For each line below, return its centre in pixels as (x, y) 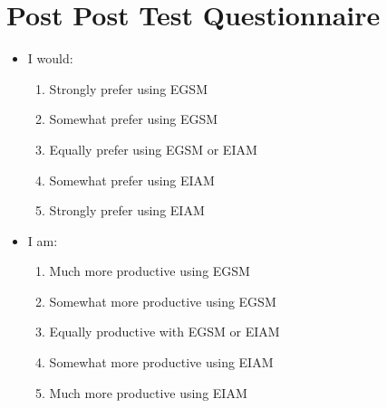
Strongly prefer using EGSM (128, 88)
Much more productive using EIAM (148, 392)
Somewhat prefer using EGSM (134, 119)
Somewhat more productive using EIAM (161, 362)
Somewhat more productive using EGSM (163, 301)
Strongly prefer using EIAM (127, 210)
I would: (50, 58)
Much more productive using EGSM (150, 271)
